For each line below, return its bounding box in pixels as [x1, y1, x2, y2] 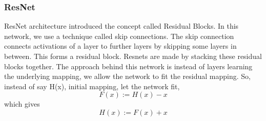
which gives [4, 98, 40, 109]
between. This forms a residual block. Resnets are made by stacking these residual [4, 51, 262, 61]
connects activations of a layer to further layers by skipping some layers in [4, 41, 237, 51]
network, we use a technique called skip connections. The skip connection [4, 30, 234, 41]
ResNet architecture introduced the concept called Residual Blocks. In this [4, 21, 239, 31]
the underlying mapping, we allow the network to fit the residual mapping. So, [4, 71, 251, 82]
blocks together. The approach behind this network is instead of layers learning [4, 60, 253, 71]
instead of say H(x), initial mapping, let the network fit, [4, 80, 180, 91]
